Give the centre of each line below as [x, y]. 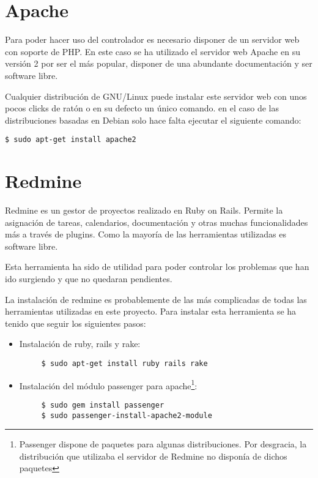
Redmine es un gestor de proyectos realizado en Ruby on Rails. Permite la [144, 210]
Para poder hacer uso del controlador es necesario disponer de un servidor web [152, 39]
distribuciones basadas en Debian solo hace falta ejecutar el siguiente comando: [153, 120]
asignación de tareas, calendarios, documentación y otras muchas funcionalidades [157, 222]
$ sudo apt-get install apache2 [71, 140]
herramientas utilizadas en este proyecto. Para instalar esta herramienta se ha [151, 311]
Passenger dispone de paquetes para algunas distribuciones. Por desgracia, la [163, 444]
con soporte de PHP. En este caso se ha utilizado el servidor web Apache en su [153, 51]
